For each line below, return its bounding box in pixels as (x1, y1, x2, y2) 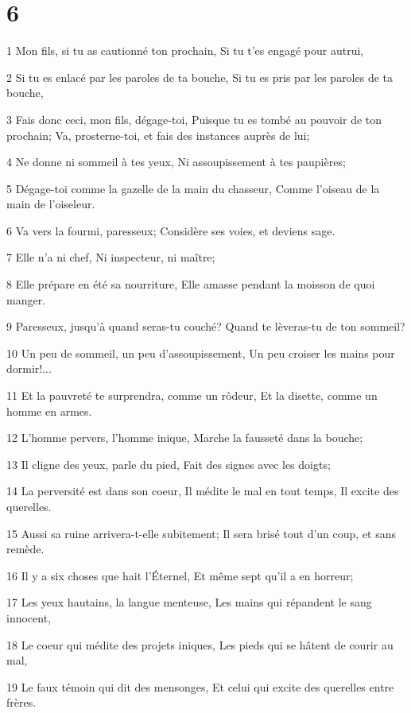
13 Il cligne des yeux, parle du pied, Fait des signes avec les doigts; (6, 455, 331, 472)
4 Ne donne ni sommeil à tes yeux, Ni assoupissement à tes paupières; (6, 153, 346, 170)
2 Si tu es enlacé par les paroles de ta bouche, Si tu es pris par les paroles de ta (6, 68, 394, 85)
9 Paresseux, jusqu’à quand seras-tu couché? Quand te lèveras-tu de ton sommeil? (6, 318, 405, 335)
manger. (6, 291, 46, 308)
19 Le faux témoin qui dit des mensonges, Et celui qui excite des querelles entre (6, 678, 394, 695)
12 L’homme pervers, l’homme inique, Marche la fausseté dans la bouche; (6, 429, 363, 446)
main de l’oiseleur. (6, 196, 95, 212)
